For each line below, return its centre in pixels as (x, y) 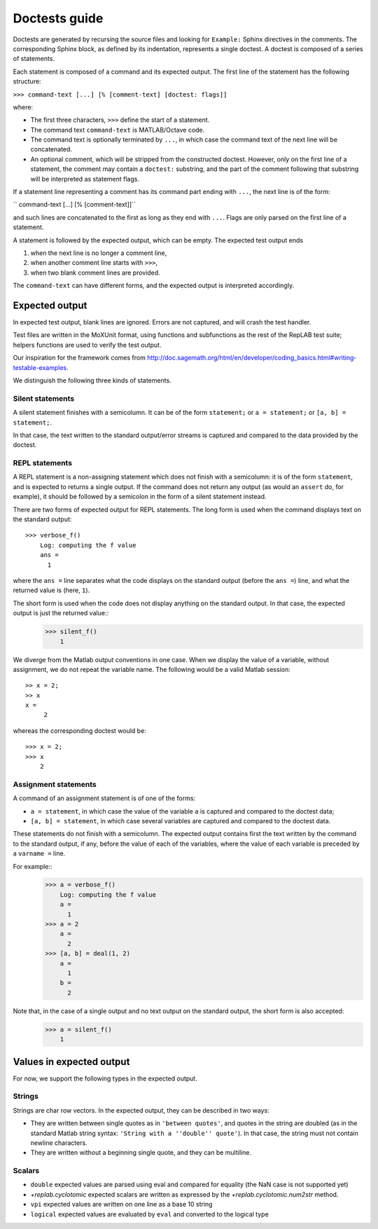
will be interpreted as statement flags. (85, 179)
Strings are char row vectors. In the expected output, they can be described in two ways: (141, 1110)
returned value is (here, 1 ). (51, 590)
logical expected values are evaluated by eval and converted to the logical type (149, 1214)
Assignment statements (55, 784)
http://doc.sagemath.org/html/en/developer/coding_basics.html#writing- (252, 358)
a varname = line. (39, 853)
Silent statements (44, 398)
